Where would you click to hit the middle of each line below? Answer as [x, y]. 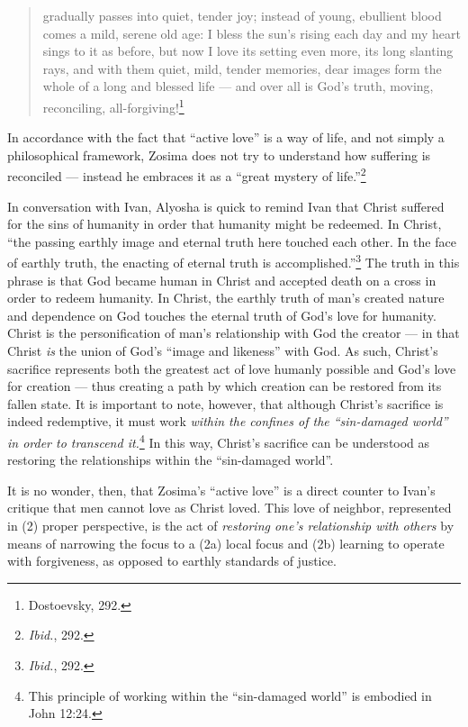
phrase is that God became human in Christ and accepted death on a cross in [222, 280]
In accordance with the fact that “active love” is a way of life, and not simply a [226, 137]
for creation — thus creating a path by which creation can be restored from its [225, 386]
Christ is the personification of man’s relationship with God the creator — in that [234, 333]
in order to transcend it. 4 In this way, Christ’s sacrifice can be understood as [219, 441]
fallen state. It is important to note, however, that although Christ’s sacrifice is [225, 403]
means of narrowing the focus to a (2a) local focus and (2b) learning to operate [226, 543]
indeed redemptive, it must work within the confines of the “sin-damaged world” [228, 421]
